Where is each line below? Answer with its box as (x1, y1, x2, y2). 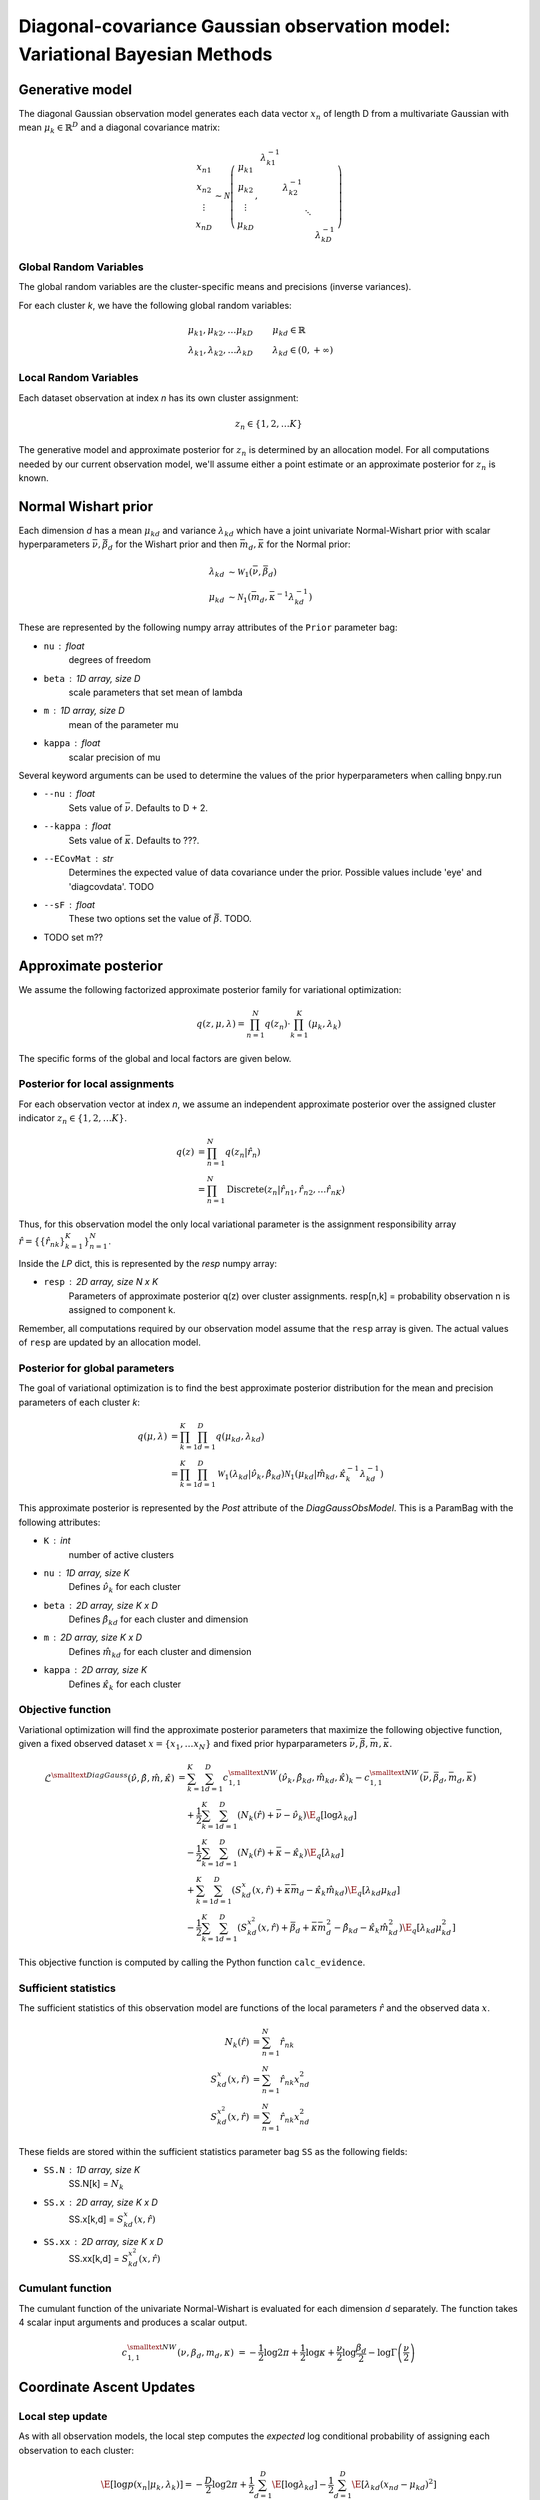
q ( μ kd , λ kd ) (215, 1430, 265, 1444)
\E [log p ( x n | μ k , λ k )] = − (100, 2479, 204, 2492)
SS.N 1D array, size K (43, 2164, 140, 2176)
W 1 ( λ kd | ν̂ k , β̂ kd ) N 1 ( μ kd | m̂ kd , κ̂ (216, 1468, 347, 1482)
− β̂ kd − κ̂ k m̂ (333, 1921, 389, 1935)
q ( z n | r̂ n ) (225, 1146, 261, 1160)
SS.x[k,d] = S (68, 2213, 124, 2225)
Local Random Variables (18, 371, 139, 385)
